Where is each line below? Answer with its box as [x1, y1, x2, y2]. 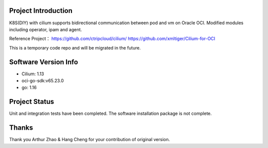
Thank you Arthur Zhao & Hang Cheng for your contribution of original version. [9, 137, 170, 143]
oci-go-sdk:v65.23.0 [21, 77, 64, 84]
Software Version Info [9, 57, 78, 66]
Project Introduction [9, 6, 73, 15]
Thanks [9, 124, 33, 132]
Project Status [9, 98, 55, 106]
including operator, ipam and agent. [9, 26, 82, 32]
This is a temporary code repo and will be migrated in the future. [9, 45, 141, 50]
